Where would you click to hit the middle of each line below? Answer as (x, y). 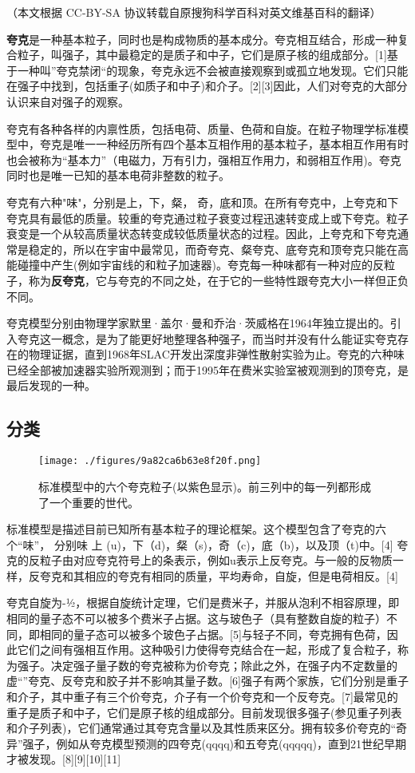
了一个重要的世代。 (89, 502)
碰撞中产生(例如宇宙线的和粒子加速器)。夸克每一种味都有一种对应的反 (200, 265)
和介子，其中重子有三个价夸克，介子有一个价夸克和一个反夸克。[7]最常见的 (202, 697)
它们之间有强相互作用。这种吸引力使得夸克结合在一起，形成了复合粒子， (207, 650)
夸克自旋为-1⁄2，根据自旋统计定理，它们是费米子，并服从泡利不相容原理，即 (203, 603)
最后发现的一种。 (51, 385)
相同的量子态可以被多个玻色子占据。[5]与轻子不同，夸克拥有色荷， (213, 634)
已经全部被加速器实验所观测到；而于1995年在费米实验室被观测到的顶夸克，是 (207, 369)
